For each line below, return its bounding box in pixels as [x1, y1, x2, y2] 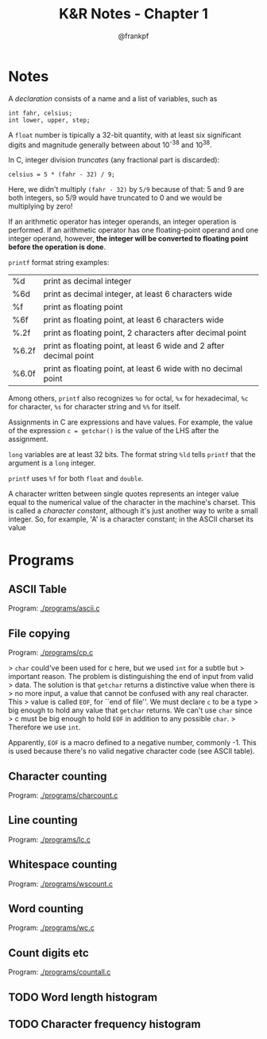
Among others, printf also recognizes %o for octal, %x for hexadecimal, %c [8, 393, 249, 403]
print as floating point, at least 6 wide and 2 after [43, 340, 225, 351]
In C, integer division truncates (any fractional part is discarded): [8, 155, 220, 165]
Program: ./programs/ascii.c [8, 603, 100, 613]
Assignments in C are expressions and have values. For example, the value [8, 417, 253, 427]
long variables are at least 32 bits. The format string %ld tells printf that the [8, 450, 256, 459]
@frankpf [118, 31, 149, 41]
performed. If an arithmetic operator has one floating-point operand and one [8, 225, 259, 235]
